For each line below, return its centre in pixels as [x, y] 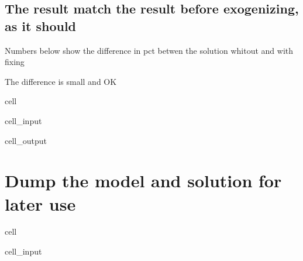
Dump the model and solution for [143, 181]
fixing [15, 62]
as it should [41, 25]
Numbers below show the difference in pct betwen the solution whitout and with [149, 50]
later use [40, 203]
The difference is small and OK [61, 81]
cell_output [26, 140]
